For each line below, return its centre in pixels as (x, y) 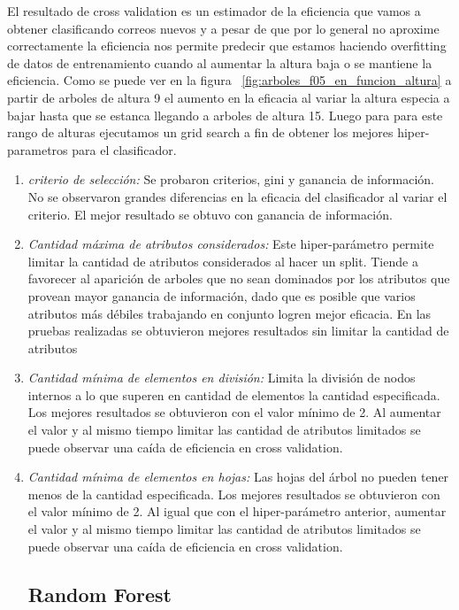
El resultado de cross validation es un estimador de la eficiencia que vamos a (214, 11)
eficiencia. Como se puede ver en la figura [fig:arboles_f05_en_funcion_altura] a (229, 80)
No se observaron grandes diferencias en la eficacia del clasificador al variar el (237, 196)
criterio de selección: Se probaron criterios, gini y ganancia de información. (231, 179)
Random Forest (99, 594)
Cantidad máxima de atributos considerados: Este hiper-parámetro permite (231, 244)
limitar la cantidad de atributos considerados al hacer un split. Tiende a (223, 261)
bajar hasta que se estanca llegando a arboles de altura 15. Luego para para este (225, 115)
